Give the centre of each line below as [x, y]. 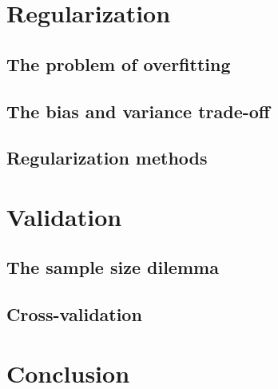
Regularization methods [107, 158]
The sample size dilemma [113, 267]
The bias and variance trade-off [138, 111]
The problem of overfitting [119, 64]
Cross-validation [74, 314]
